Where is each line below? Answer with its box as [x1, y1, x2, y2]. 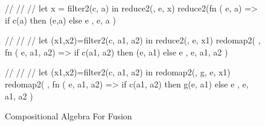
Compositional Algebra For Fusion [5, 110, 132, 122]
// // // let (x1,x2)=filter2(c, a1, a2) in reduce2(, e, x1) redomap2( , [5, 34, 261, 46]
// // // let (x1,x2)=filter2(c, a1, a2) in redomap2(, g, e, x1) [5, 66, 231, 78]
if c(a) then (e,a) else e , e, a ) [5, 13, 116, 26]
